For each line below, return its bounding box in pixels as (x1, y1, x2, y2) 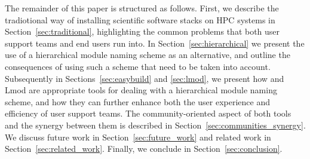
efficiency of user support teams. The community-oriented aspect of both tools (5, 107, 291, 120)
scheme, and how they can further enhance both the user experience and (5, 95, 271, 108)
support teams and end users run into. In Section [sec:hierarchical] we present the (5, 36, 305, 49)
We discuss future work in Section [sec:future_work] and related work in (5, 130, 271, 143)
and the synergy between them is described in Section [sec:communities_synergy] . (5, 118, 306, 131)
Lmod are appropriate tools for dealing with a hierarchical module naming (5, 84, 277, 96)
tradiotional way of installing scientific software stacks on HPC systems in (5, 13, 275, 26)
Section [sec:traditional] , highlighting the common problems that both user (5, 25, 280, 38)
